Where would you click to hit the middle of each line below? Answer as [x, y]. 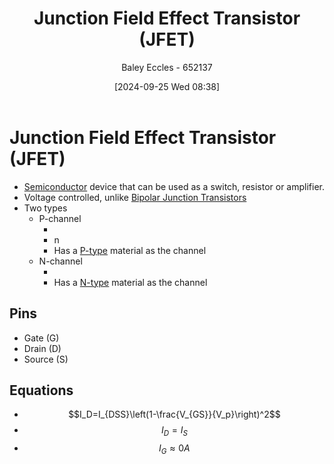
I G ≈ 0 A [174, 449]
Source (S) [46, 359]
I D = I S [174, 431]
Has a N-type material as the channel [130, 282]
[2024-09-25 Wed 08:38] [167, 86]
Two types [45, 208]
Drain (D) [42, 348]
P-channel [60, 218]
